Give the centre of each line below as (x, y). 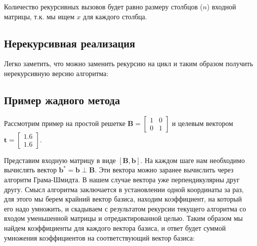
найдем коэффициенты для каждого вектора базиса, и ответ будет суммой (115, 227)
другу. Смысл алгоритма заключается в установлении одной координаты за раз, (124, 189)
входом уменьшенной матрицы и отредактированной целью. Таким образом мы (124, 218)
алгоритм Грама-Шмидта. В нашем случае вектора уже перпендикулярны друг (122, 179)
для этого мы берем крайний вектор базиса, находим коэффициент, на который (123, 199)
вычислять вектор (30, 170)
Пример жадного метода (62, 100)
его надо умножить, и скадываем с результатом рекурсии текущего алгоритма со (125, 208)
